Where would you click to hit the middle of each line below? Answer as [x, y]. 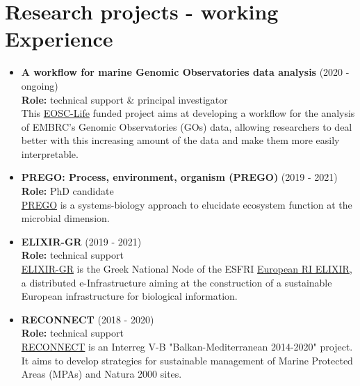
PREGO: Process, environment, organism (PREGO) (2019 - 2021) [179, 177]
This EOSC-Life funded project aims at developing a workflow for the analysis [188, 113]
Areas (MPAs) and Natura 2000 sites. [101, 374]
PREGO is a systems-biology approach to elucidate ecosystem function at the [187, 204]
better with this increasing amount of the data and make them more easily [180, 140]
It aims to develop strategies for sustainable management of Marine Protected [187, 360]
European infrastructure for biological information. [129, 296]
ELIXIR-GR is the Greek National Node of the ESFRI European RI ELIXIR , [187, 269]
